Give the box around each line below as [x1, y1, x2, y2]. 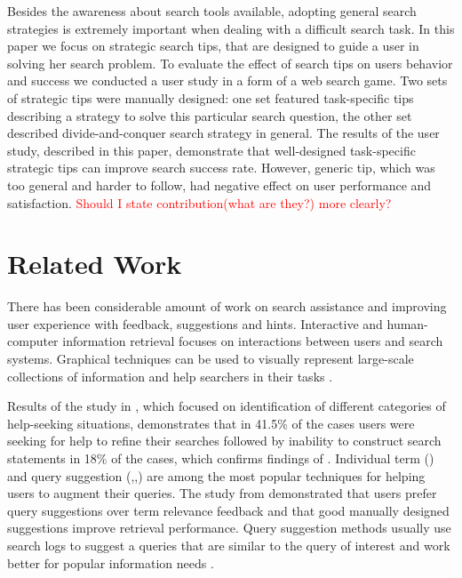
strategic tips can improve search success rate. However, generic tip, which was [7, 158, 435, 177]
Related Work [7, 245, 182, 282]
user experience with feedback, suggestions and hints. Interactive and [7, 314, 383, 333]
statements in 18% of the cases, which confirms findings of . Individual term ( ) [7, 449, 434, 467]
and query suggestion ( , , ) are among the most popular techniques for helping [7, 466, 426, 485]
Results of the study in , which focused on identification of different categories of [7, 397, 446, 415]
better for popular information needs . [7, 553, 214, 572]
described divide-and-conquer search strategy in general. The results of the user [7, 124, 440, 142]
